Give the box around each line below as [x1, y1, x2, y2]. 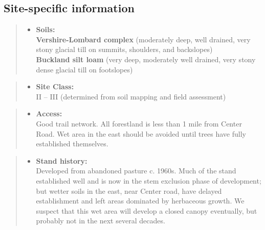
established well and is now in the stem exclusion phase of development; [36, 175, 261, 186]
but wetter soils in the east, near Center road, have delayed [36, 185, 222, 196]
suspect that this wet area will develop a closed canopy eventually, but [36, 205, 257, 216]
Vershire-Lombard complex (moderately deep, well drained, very [36, 34, 251, 44]
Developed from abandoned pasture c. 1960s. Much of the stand [36, 165, 236, 176]
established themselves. [36, 138, 108, 149]
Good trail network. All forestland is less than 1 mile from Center [36, 118, 242, 129]
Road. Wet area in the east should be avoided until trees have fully [36, 128, 246, 139]
